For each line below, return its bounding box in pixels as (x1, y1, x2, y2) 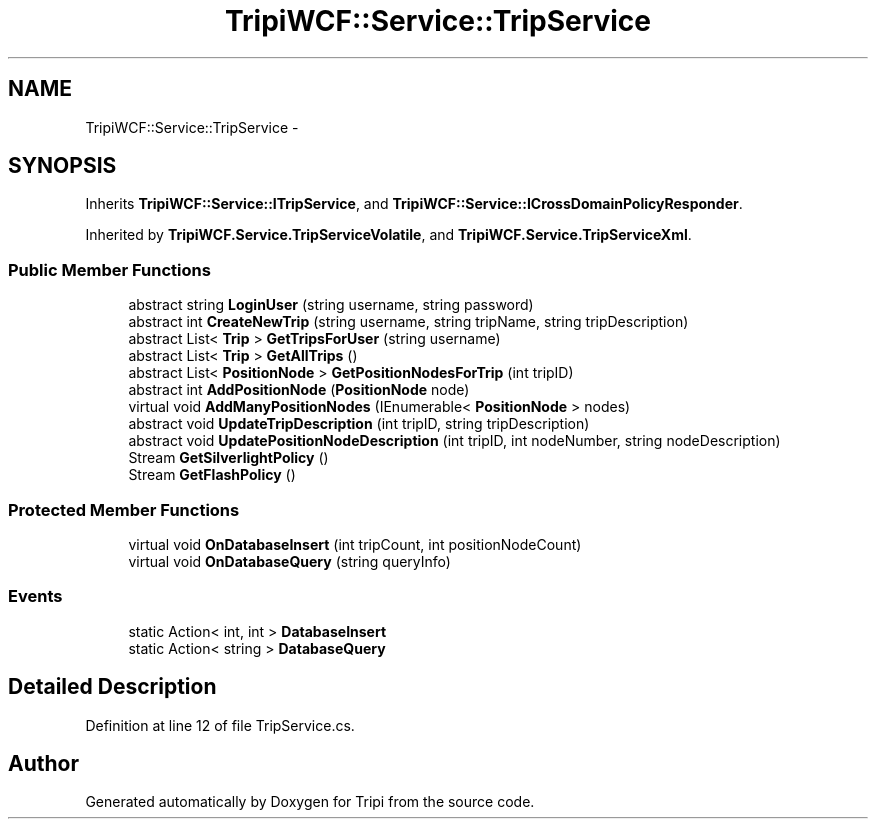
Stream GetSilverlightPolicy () (128, 449, 329, 467)
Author (8, 750, 79, 776)
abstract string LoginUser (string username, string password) (128, 296, 534, 314)
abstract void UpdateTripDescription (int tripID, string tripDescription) (128, 415, 590, 433)
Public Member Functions (8, 259, 211, 280)
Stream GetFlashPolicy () (128, 466, 296, 484)
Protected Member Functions (8, 499, 240, 520)
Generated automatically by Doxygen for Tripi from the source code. (85, 793, 535, 811)
